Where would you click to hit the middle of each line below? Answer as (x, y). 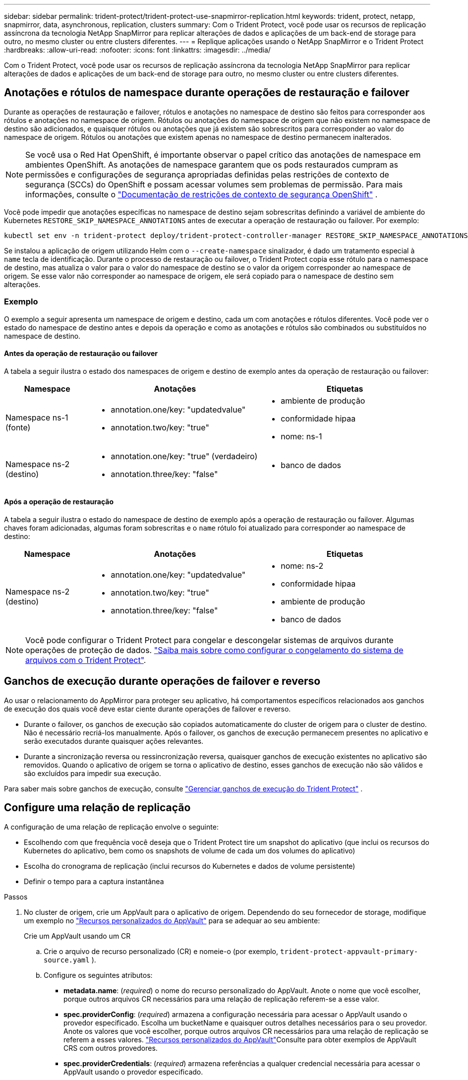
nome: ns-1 (301, 436)
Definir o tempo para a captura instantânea (94, 881)
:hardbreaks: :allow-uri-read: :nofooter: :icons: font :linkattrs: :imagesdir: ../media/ (137, 50)
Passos (16, 897)
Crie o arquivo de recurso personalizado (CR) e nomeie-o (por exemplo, (161, 951)
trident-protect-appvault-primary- (349, 951)
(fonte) (18, 427)
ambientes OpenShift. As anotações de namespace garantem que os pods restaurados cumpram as (212, 164)
